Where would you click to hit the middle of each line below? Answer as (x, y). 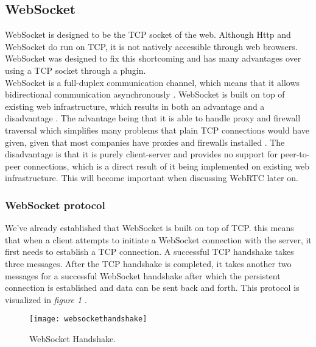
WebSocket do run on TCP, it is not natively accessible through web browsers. (151, 46)
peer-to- (295, 154)
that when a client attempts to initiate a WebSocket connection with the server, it (158, 239)
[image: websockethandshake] (88, 319)
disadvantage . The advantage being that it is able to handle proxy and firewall (153, 118)
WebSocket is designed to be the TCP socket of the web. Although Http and (148, 34)
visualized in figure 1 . (46, 299)
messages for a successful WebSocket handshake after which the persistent (143, 275)
